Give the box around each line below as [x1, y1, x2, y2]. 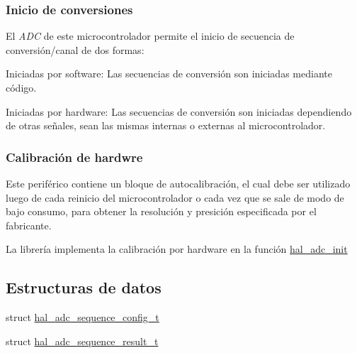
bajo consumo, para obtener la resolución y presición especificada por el [6, 204, 317, 219]
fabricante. [6, 217, 52, 232]
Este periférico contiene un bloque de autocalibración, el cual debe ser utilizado [6, 176, 351, 190]
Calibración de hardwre [6, 148, 143, 165]
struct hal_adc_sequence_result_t [6, 333, 159, 348]
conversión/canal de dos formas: [6, 42, 144, 57]
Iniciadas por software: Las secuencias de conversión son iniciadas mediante [6, 66, 332, 81]
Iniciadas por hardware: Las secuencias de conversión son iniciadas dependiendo [6, 104, 352, 119]
